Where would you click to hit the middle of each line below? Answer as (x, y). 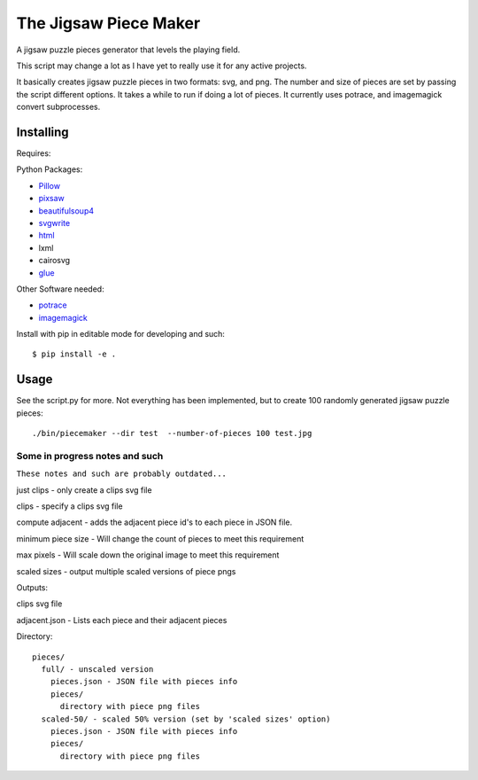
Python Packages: (50, 169)
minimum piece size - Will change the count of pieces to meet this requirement (160, 538)
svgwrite (54, 222)
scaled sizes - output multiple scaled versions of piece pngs (126, 571)
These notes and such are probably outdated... (122, 474)
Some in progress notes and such (90, 456)
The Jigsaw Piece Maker (108, 23)
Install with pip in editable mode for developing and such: (121, 334)
